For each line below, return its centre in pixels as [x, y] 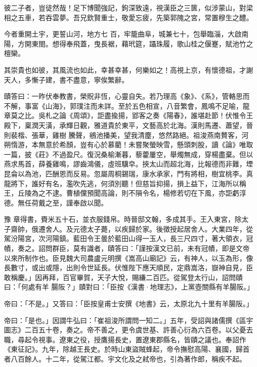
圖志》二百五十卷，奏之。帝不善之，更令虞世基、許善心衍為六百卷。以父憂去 [128, 330]
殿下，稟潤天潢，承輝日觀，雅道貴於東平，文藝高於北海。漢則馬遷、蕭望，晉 [128, 125]
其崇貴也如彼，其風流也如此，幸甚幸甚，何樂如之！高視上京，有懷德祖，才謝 [128, 69]
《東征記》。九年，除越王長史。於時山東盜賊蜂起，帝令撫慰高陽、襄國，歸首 [127, 349]
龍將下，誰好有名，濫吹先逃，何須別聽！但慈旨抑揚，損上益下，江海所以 [122, 183]
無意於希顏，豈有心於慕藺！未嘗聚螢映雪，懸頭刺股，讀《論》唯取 [146, 144]
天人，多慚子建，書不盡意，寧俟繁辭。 [66, 79]
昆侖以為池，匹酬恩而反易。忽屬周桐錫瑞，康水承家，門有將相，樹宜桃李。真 [128, 173]
